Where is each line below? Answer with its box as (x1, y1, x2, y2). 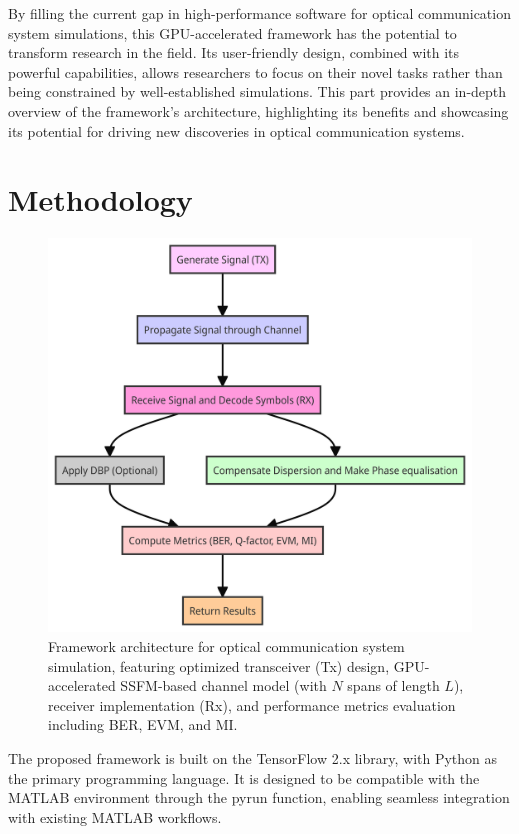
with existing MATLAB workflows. (8, 806, 222, 827)
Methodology (8, 179, 193, 220)
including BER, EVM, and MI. (48, 714, 238, 735)
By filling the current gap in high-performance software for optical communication (8, 3, 511, 23)
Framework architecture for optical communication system (48, 636, 405, 657)
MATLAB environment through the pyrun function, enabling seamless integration (8, 787, 510, 808)
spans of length (347, 675, 440, 696)
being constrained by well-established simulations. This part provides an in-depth (8, 81, 507, 102)
